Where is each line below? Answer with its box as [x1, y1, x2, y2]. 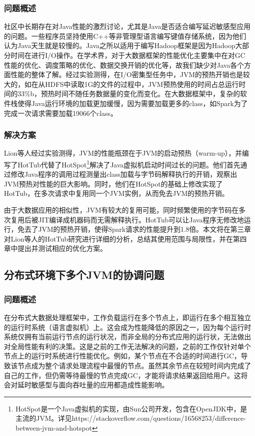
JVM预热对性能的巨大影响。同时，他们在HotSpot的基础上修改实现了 [4, 178, 223, 189]
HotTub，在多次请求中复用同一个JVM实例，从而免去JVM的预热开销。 [4, 188, 229, 198]
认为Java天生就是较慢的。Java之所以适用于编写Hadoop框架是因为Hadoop [4, 40, 235, 51]
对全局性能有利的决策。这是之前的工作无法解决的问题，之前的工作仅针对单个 [4, 341, 251, 351]
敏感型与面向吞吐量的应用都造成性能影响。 [31, 380, 169, 390]
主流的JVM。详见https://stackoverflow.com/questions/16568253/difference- [15, 413, 246, 423]
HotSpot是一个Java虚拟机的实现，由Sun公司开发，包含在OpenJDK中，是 [15, 403, 247, 413]
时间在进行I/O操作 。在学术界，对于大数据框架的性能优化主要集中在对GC [10, 50, 246, 60]
